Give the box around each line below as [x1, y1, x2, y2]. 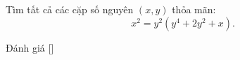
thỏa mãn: [172, 2, 216, 16]
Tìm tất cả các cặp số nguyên [6, 2, 134, 16]
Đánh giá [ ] [6, 40, 54, 54]
